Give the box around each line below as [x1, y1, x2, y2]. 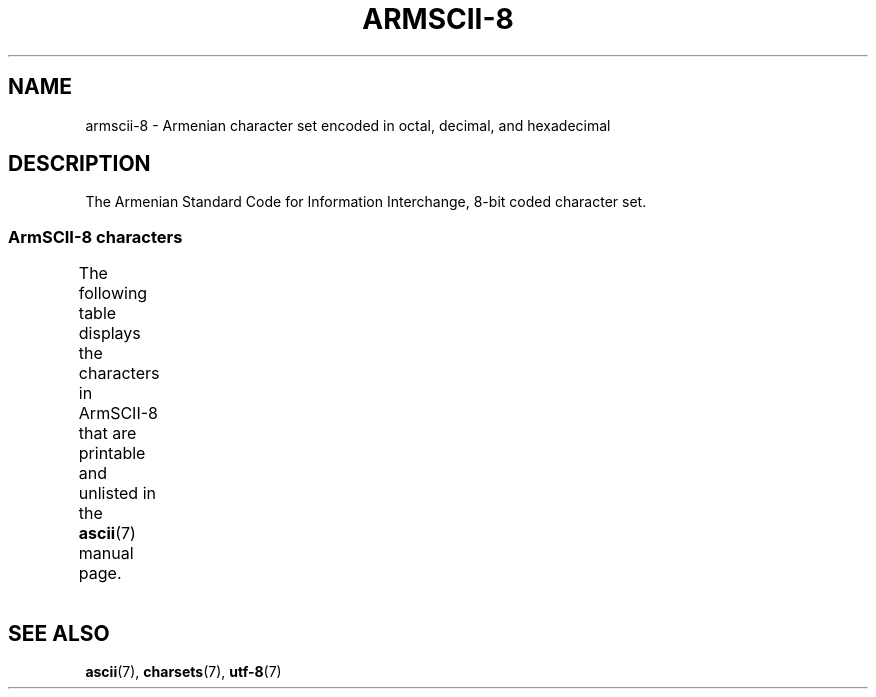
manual [78, 543, 134, 564]
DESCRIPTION [8, 151, 151, 177]
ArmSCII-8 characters [8, 226, 183, 247]
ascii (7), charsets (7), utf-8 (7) [85, 663, 282, 681]
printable [78, 443, 146, 464]
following [78, 283, 148, 304]
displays [78, 323, 141, 344]
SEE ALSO [8, 620, 110, 646]
